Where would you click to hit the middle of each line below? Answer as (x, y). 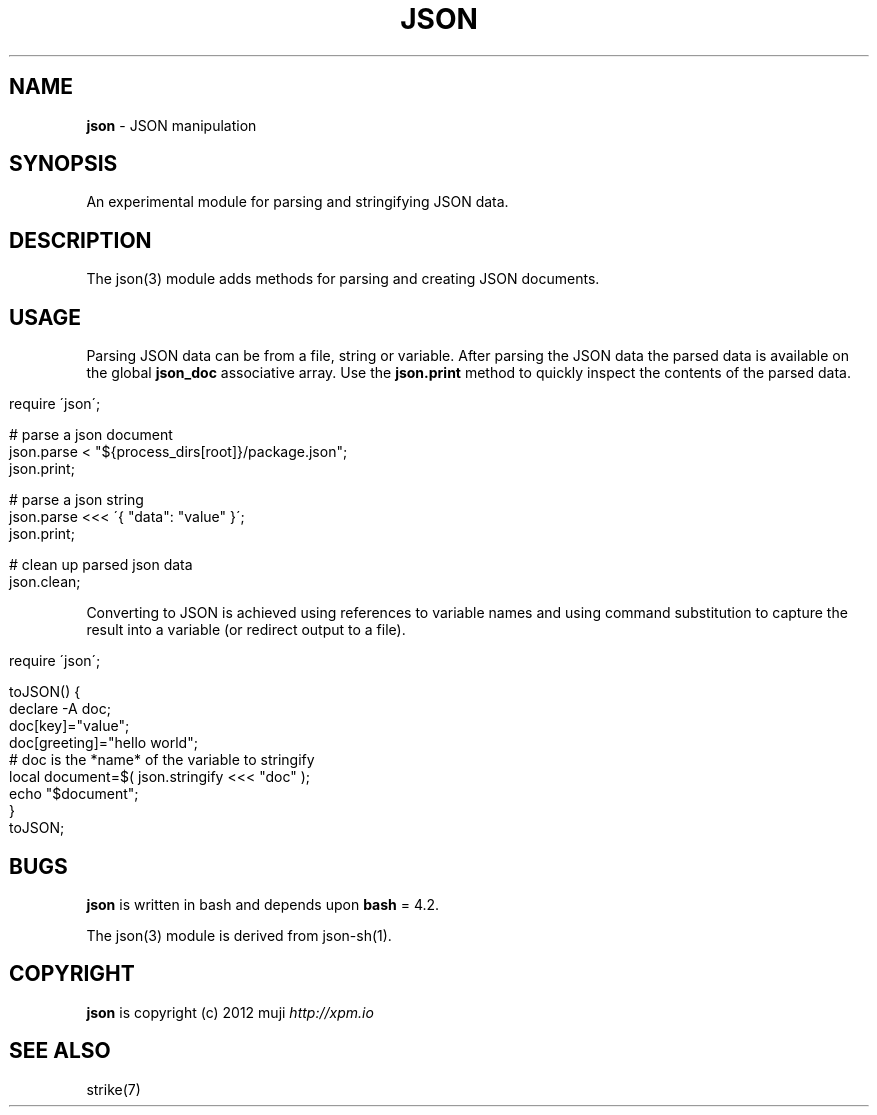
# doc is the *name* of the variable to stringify (162, 760)
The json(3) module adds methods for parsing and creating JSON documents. (343, 279)
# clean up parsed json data (101, 565)
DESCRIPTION (80, 240)
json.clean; (45, 582)
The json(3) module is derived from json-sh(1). (239, 935)
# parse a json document (91, 435)
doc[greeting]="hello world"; (103, 743)
